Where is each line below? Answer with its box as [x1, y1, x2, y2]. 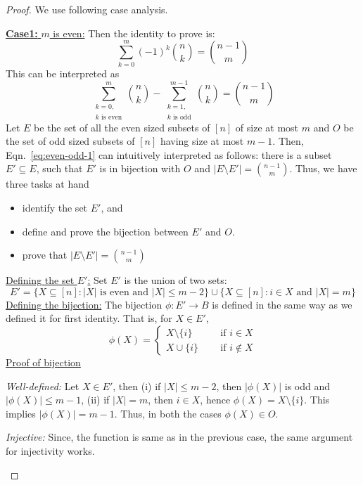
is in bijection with [99, 161, 181, 176]
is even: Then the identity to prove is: [53, 25, 215, 40]
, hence [200, 392, 231, 407]
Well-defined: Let [6, 378, 79, 393]
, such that [36, 161, 83, 176]
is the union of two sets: [124, 273, 227, 287]
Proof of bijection [6, 355, 81, 370]
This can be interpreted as [6, 65, 120, 80]
